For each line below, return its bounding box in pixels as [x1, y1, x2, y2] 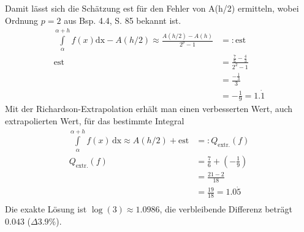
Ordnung [5, 13, 39, 26]
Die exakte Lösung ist [5, 203, 87, 215]
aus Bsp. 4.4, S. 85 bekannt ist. [64, 13, 181, 26]
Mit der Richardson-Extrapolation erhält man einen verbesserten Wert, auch [5, 102, 293, 115]
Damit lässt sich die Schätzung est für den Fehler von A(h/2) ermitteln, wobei [5, 2, 299, 14]
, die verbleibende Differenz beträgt [159, 203, 292, 215]
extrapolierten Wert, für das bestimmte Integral [5, 114, 184, 127]
